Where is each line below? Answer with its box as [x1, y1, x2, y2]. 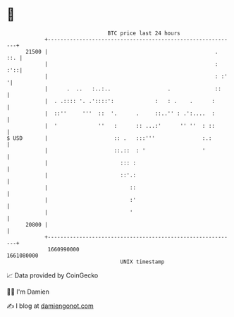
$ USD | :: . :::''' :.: [6, 134, 212, 142]
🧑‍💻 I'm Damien [6, 287, 50, 296]
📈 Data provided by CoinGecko [6, 271, 99, 280]
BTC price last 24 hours [107, 30, 180, 37]
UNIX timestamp [120, 258, 165, 265]
